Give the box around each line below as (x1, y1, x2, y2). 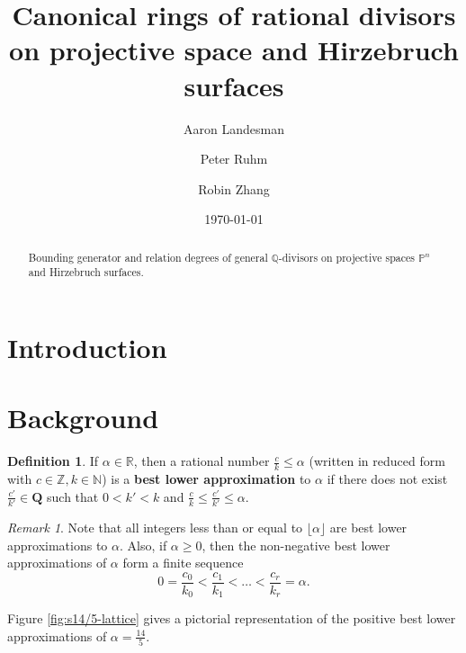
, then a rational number (133, 452, 270, 470)
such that (47, 487, 99, 505)
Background (7, 399, 159, 436)
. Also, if (120, 535, 167, 554)
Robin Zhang (198, 179, 270, 198)
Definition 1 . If (7, 452, 99, 470)
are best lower (329, 518, 408, 537)
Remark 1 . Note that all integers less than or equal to (7, 518, 303, 537)
